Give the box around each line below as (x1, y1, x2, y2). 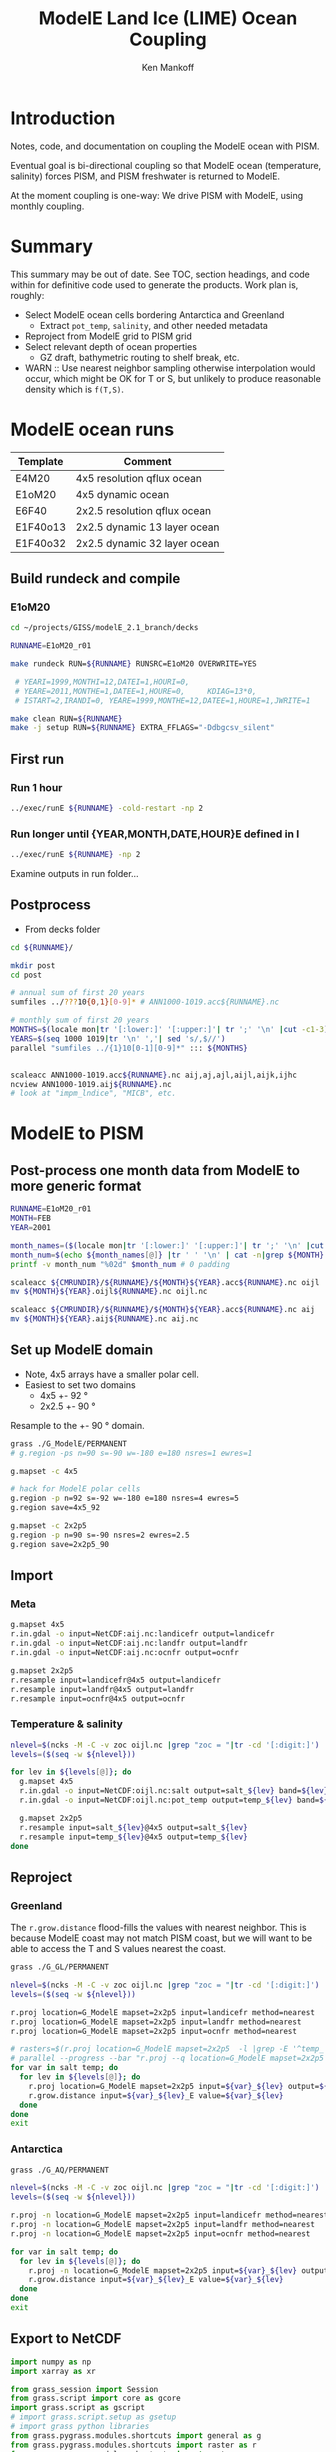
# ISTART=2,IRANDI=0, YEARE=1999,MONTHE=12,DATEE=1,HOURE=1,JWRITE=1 (14, 695, 311, 706)
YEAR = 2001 (10, 1223, 52, 1233)
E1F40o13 (15, 520, 67, 534)
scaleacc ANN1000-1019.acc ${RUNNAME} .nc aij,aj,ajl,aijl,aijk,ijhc (10, 1070, 298, 1080)
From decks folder (24, 923, 101, 935)
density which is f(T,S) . (24, 383, 125, 395)
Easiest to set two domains (24, 1378, 137, 1391)
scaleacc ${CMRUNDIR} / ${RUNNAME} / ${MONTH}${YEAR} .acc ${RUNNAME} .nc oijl (10, 1277, 320, 1287)
